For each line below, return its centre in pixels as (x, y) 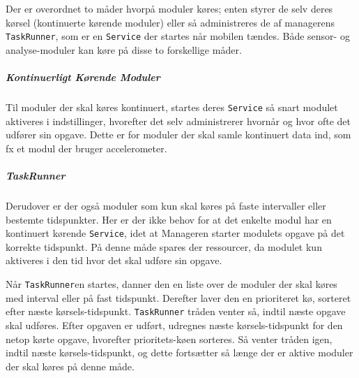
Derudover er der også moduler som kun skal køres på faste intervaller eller (166, 205)
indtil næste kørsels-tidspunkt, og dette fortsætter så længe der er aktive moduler (179, 352)
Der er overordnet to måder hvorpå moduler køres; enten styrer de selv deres (169, 8)
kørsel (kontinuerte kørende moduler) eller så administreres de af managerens (170, 22)
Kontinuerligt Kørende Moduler (83, 77)
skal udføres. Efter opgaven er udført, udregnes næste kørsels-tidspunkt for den (174, 325)
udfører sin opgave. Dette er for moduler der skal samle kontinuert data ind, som (178, 135)
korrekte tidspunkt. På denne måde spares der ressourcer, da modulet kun (164, 246)
